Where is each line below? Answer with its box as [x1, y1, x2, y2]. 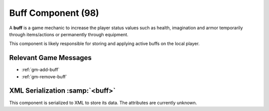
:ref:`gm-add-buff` [21, 67, 60, 73]
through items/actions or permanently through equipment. [9, 31, 129, 37]
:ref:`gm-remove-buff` [21, 73, 67, 79]
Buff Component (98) [9, 7, 99, 18]
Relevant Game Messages [9, 54, 92, 62]
